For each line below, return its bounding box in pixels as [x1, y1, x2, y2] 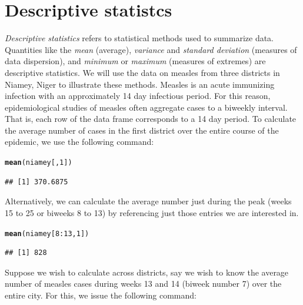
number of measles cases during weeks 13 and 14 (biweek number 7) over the [5, 277, 282, 290]
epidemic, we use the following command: [5, 135, 154, 148]
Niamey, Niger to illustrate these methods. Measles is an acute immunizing [5, 78, 275, 90]
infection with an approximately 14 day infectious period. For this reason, [5, 89, 271, 102]
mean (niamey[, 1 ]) [5, 158, 72, 167]
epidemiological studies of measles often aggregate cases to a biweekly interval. [5, 101, 288, 113]
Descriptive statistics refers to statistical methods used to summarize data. [5, 32, 274, 44]
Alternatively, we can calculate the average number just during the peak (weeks [5, 195, 292, 207]
